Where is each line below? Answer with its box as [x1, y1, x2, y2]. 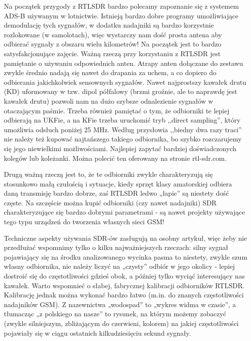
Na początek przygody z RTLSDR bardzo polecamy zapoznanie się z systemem [4, 1, 239, 11]
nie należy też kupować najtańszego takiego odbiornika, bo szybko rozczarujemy [4, 134, 242, 144]
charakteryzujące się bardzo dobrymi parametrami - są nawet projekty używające [4, 207, 245, 217]
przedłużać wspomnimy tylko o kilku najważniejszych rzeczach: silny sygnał [4, 242, 228, 252]
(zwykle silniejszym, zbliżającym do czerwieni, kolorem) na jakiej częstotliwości [4, 318, 239, 328]
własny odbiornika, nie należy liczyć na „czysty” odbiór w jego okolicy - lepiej [4, 261, 235, 271]
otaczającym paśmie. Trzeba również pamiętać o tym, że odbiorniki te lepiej [4, 105, 230, 115]
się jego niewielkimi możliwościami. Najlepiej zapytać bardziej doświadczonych [4, 143, 236, 153]
